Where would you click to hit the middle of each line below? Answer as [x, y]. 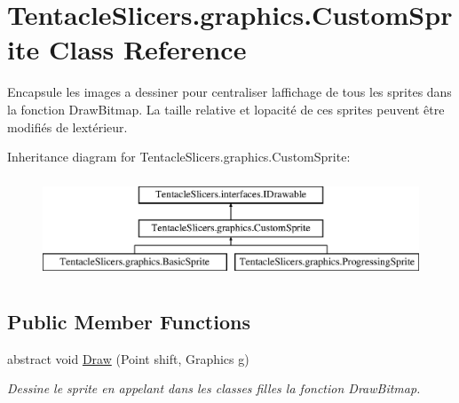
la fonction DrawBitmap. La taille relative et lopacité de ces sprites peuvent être [226, 109]
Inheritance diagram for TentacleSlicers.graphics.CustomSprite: [179, 157]
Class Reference [147, 49]
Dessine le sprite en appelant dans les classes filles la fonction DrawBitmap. [214, 388]
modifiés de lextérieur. [67, 126]
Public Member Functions [129, 322]
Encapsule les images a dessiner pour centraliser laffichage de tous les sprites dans [229, 92]
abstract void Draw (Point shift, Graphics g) [128, 358]
